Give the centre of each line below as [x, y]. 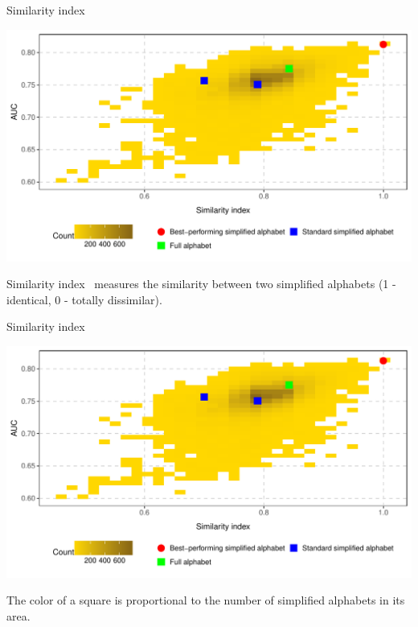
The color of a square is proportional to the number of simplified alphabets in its [206, 600]
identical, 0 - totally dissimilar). [84, 299]
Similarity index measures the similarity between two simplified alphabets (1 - [201, 284]
